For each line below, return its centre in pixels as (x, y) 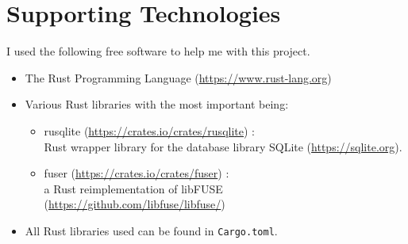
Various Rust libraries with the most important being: (157, 104)
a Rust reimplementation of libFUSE (133, 188)
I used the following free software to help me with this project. (158, 51)
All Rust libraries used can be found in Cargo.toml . (151, 230)
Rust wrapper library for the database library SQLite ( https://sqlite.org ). (223, 146)
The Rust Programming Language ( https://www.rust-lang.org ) (178, 77)
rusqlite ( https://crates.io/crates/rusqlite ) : (149, 130)
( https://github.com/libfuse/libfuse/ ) (135, 204)
